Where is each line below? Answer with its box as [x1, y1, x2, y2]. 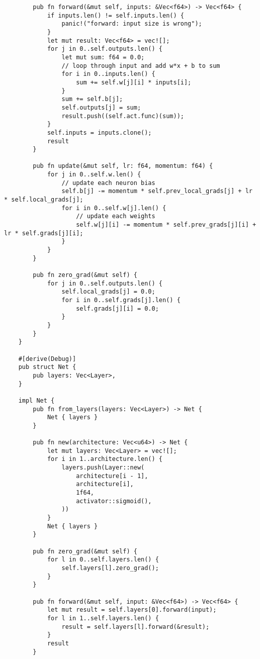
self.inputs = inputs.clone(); [47, 129, 152, 136]
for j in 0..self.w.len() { [47, 171, 141, 178]
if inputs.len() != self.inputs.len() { [47, 12, 184, 19]
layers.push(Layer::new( [61, 464, 145, 472]
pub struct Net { [18, 363, 76, 371]
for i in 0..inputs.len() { [61, 70, 155, 78]
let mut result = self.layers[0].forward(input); [47, 606, 217, 614]
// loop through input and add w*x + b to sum [61, 62, 220, 69]
